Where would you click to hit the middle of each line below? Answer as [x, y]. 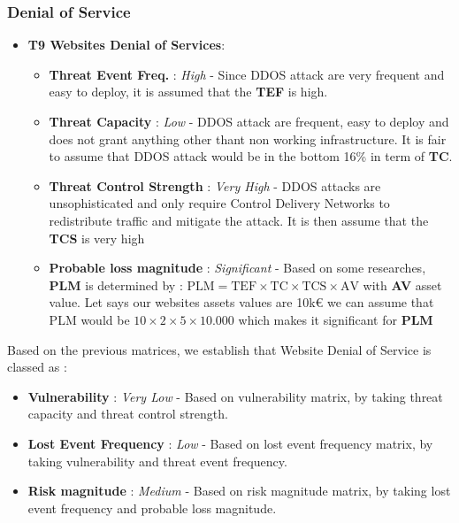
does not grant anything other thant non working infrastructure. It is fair [248, 138]
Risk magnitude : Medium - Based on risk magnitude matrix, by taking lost [239, 491]
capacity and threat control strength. [128, 414]
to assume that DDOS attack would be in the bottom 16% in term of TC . [251, 156]
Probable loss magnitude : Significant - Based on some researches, [237, 268]
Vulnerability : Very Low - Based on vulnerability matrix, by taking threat [235, 396]
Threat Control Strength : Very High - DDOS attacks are [215, 185]
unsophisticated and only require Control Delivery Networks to [219, 203]
